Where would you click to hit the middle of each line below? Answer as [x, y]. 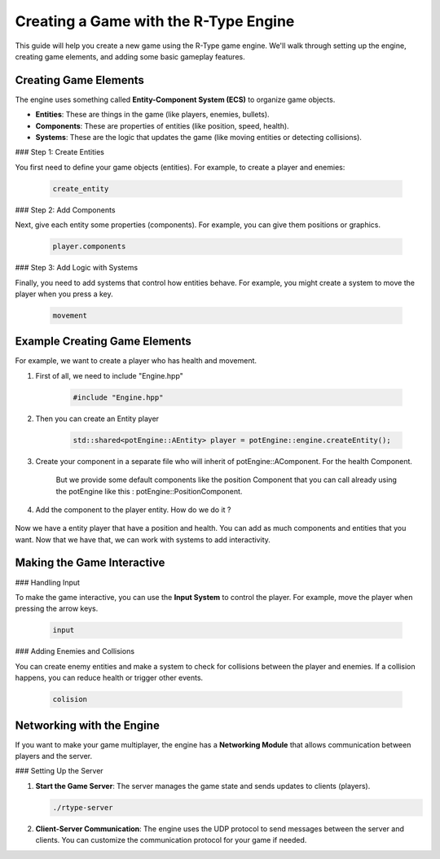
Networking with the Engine [88, 725]
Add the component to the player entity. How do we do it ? [133, 510]
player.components [89, 247]
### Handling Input [48, 582]
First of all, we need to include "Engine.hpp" [109, 375]
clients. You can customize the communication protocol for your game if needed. [171, 840]
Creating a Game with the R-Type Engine [155, 21]
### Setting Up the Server [59, 771]
